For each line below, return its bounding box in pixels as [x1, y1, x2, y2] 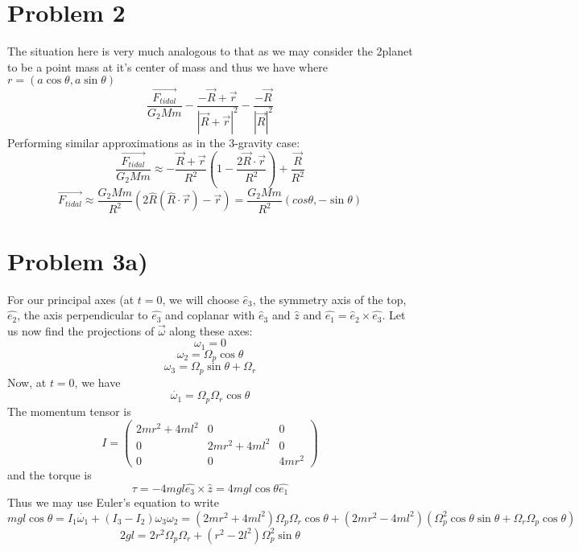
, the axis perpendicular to [17, 306, 148, 323]
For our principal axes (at [7, 290, 134, 307]
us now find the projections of [7, 322, 155, 339]
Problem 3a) [7, 244, 148, 277]
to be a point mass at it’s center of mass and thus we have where [7, 58, 328, 75]
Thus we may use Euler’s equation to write [7, 494, 219, 511]
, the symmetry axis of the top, [252, 290, 407, 307]
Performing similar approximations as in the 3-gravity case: [7, 134, 300, 150]
